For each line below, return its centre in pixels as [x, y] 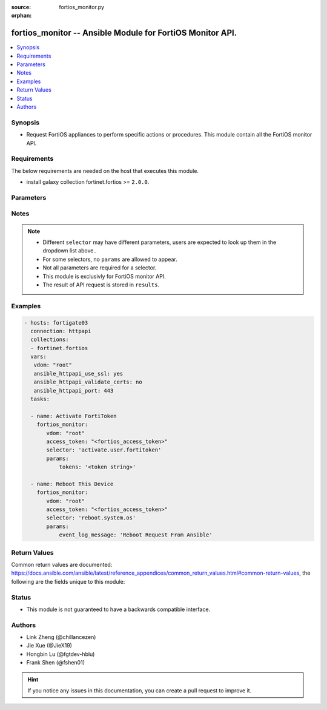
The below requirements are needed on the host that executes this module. [105, 171]
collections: [50, 340]
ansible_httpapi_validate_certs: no [88, 382]
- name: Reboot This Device [72, 484]
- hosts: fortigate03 [56, 323]
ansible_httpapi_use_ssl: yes [78, 374]
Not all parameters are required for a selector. [100, 268]
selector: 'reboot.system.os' [91, 518]
